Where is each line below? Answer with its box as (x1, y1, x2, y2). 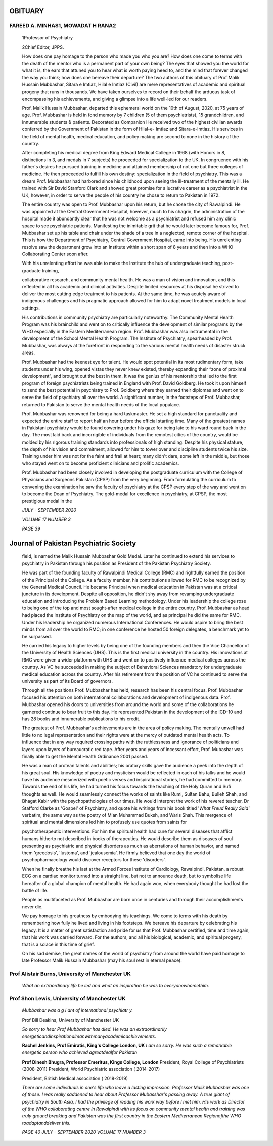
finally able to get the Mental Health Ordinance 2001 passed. (22, 753, 149, 759)
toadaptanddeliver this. (22, 1120, 71, 1126)
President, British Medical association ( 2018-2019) (22, 1075, 128, 1081)
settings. (22, 305, 40, 311)
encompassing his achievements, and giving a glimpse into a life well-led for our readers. (22, 96, 208, 102)
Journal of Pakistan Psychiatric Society (9, 539, 136, 547)
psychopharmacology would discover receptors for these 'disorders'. (22, 857, 166, 863)
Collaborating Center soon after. (22, 251, 89, 257)
